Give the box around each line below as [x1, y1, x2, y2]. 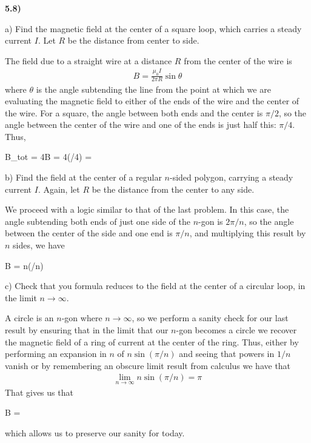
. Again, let [38, 182, 80, 195]
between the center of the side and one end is [5, 227, 173, 239]
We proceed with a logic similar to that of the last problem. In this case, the [5, 203, 289, 216]
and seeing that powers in [179, 347, 275, 360]
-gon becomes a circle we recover [176, 324, 297, 336]
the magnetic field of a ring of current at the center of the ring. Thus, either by [5, 335, 299, 348]
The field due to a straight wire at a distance [5, 54, 172, 67]
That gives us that [5, 385, 73, 398]
